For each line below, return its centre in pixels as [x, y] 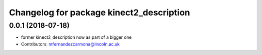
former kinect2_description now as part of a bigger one [76, 37]
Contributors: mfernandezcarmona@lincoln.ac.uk [70, 44]
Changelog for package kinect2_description [99, 12]
